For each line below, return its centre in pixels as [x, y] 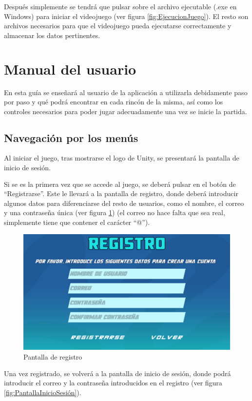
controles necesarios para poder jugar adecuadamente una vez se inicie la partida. [126, 111]
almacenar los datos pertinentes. [52, 35]
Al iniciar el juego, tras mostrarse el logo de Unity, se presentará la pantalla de [122, 158]
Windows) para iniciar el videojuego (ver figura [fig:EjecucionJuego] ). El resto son [126, 16]
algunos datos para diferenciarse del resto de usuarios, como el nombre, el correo [124, 203]
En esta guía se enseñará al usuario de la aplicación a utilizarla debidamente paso [126, 92]
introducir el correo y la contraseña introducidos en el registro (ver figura [113, 383]
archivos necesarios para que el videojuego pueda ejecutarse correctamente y [118, 26]
